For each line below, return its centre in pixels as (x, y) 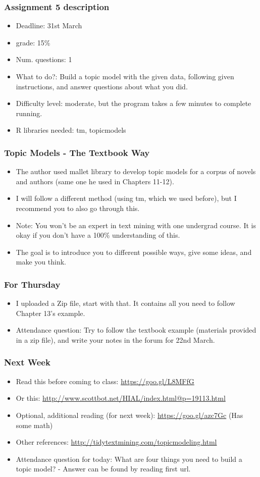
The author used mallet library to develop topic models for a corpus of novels (136, 171)
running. (29, 113)
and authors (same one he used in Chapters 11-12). (95, 181)
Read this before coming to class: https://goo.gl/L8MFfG (105, 381)
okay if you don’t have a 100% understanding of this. (98, 235)
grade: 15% (33, 42)
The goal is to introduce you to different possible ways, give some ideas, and (134, 252)
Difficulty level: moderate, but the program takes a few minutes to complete (134, 103)
